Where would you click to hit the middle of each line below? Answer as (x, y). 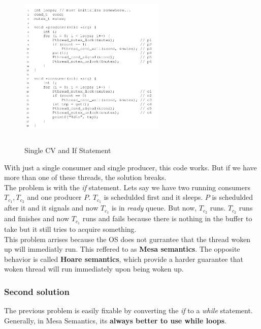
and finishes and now (37, 218)
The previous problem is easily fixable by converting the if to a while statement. (128, 310)
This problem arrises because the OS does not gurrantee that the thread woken (127, 239)
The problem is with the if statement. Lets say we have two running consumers (127, 187)
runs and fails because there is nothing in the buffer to (167, 218)
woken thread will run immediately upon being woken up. (94, 269)
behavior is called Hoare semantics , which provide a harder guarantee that (124, 259)
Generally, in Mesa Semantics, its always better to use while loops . (115, 320)
